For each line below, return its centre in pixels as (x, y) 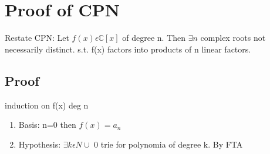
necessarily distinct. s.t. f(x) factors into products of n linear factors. (128, 49)
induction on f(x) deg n (47, 105)
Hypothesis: (40, 144)
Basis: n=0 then (47, 125)
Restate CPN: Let (37, 38)
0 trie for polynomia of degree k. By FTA (168, 144)
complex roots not (233, 38)
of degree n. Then (154, 38)
